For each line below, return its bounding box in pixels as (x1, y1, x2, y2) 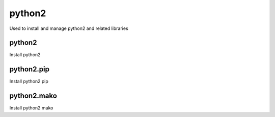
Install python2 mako (9, 105, 53, 111)
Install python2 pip (9, 79, 48, 85)
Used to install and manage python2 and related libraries (9, 25, 128, 31)
